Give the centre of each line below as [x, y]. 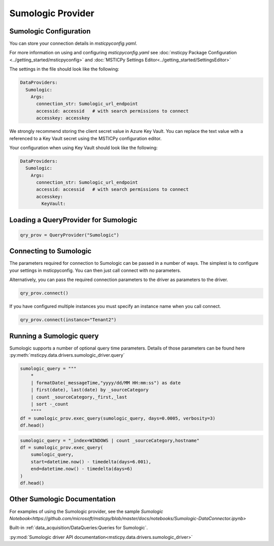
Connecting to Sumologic [50, 251]
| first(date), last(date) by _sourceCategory [90, 390]
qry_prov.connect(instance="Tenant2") [68, 320]
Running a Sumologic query [54, 336]
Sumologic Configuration [50, 31]
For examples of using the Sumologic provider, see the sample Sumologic [86, 511]
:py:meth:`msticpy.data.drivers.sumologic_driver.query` [67, 355]
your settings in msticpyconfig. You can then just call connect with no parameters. [95, 270]
